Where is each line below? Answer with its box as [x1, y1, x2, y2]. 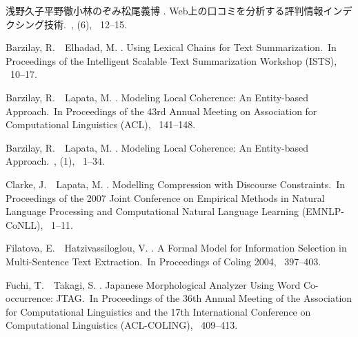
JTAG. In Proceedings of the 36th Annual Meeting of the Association [56, 291, 352, 305]
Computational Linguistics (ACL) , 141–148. [6, 117, 196, 132]
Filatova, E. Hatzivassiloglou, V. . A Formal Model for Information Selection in [6, 241, 347, 255]
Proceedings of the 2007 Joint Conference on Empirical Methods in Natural [6, 190, 325, 205]
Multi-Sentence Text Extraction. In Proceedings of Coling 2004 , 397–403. [6, 254, 321, 268]
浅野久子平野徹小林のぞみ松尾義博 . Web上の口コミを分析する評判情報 [6, 3, 324, 17]
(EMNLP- [301, 204, 344, 218]
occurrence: [6, 291, 53, 305]
